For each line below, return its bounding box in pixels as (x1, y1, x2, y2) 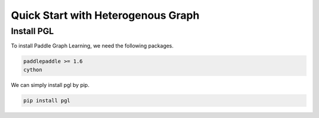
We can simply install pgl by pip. (11, 81, 90, 88)
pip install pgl (23, 97, 71, 104)
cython (23, 66, 43, 73)
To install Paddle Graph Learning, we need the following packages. (11, 42, 174, 49)
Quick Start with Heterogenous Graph (11, 9, 200, 22)
